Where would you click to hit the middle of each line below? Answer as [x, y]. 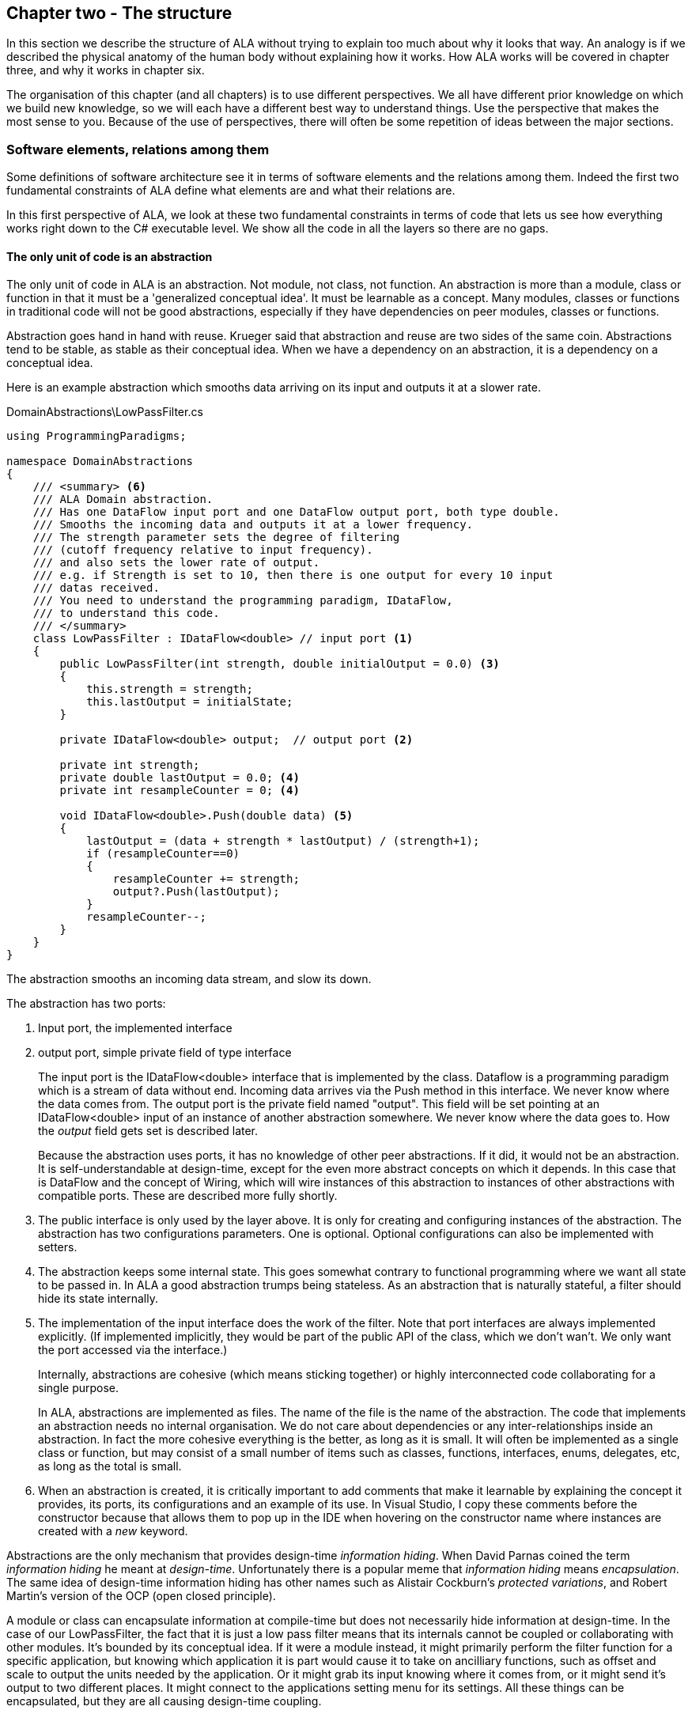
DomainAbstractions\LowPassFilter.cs [105, 412]
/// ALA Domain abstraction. [123, 499]
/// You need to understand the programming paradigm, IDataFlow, [243, 601]
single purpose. [79, 1388]
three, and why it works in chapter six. [106, 70]
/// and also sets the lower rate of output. [176, 563]
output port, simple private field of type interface [165, 1053]
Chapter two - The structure [119, 13]
